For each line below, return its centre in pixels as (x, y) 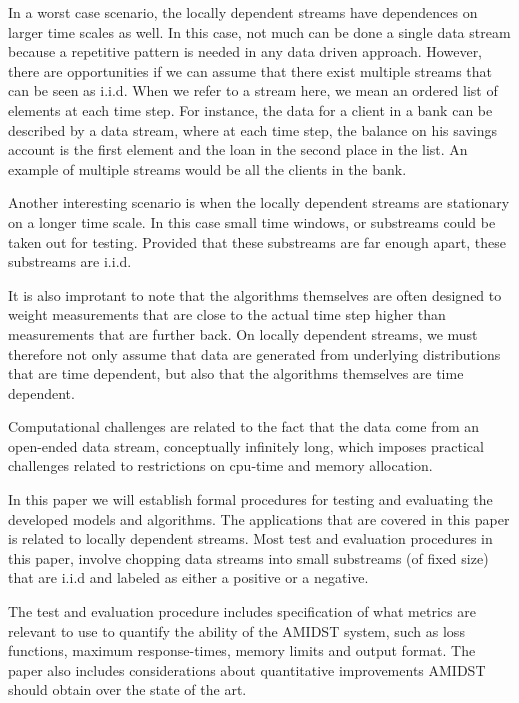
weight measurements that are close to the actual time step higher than (227, 314)
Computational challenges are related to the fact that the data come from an (244, 426)
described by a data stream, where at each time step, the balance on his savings (252, 129)
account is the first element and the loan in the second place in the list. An (238, 149)
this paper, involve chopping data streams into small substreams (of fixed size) (248, 557)
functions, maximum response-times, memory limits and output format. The (242, 650)
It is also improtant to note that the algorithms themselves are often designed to (255, 294)
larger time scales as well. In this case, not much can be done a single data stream (259, 31)
